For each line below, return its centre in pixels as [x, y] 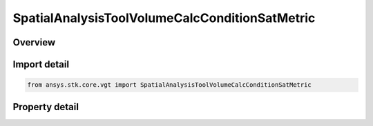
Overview [34, 42]
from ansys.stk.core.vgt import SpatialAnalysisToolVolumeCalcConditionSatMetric [170, 85]
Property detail [46, 107]
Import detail [41, 64]
